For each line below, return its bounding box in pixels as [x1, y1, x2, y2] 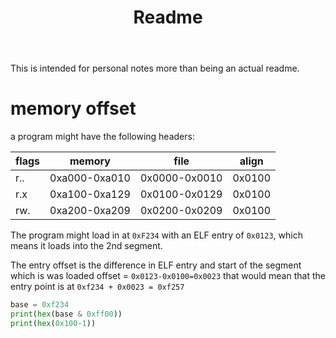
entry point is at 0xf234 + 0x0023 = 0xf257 [10, 281, 185, 293]
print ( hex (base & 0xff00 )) [10, 309, 123, 319]
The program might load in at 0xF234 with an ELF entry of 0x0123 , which [10, 229, 303, 241]
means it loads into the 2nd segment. [10, 240, 163, 252]
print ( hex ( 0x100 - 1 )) [10, 318, 97, 328]
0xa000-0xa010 [49, 171, 131, 185]
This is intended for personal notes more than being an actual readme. [10, 62, 300, 75]
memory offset [10, 97, 137, 120]
